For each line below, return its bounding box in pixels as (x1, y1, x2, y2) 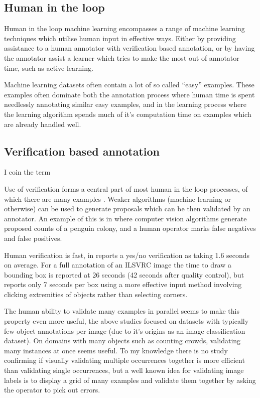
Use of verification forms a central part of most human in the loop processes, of (4, 183, 248, 194)
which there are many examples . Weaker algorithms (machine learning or (4, 193, 231, 204)
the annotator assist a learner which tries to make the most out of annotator (4, 52, 239, 63)
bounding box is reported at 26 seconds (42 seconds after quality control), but (4, 269, 244, 280)
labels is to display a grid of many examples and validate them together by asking (4, 374, 256, 385)
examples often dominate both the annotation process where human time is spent (4, 89, 255, 99)
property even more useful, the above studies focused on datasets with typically (4, 316, 249, 326)
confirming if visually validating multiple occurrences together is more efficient (4, 355, 245, 365)
